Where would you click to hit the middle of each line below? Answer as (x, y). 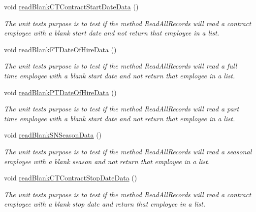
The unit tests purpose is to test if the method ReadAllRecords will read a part (122, 109)
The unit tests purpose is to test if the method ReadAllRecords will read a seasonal (128, 151)
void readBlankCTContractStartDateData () (71, 6)
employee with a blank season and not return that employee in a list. (107, 161)
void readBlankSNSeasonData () (53, 135)
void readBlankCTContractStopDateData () (71, 178)
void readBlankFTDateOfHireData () (60, 49)
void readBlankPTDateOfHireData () (60, 92)
